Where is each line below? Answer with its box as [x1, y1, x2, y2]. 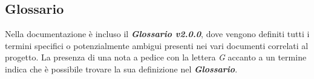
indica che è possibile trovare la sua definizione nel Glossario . [5, 62, 238, 75]
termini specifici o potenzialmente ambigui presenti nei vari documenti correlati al [5, 39, 309, 51]
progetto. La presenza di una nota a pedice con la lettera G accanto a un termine [5, 51, 307, 63]
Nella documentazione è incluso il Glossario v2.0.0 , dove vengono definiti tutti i [5, 28, 310, 40]
